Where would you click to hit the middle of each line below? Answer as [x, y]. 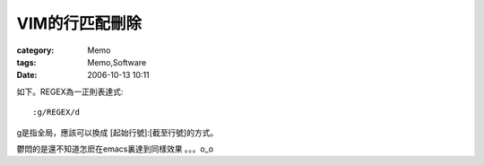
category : [35, 50]
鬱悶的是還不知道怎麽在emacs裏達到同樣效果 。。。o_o [115, 149]
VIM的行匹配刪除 [79, 23]
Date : [27, 75]
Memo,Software [117, 62]
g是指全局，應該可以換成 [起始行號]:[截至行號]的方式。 [117, 132]
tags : [26, 62]
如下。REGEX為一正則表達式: [70, 91]
